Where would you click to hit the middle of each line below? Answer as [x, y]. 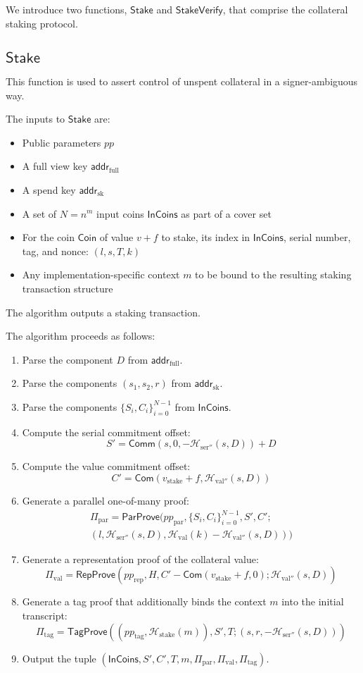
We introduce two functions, [66, 9]
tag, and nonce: [55, 251]
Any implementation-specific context [101, 274]
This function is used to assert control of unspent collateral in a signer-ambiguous [182, 81]
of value [116, 237]
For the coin [48, 237]
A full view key [55, 166]
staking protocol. [42, 23]
